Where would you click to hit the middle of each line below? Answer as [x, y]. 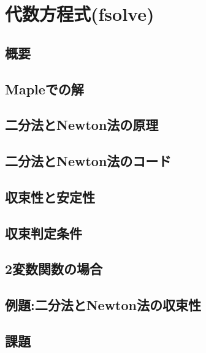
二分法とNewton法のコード [88, 161]
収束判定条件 [44, 233]
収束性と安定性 [50, 196]
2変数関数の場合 [54, 269]
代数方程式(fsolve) [80, 14]
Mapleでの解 [44, 89]
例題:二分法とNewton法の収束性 [103, 305]
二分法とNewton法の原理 [82, 125]
